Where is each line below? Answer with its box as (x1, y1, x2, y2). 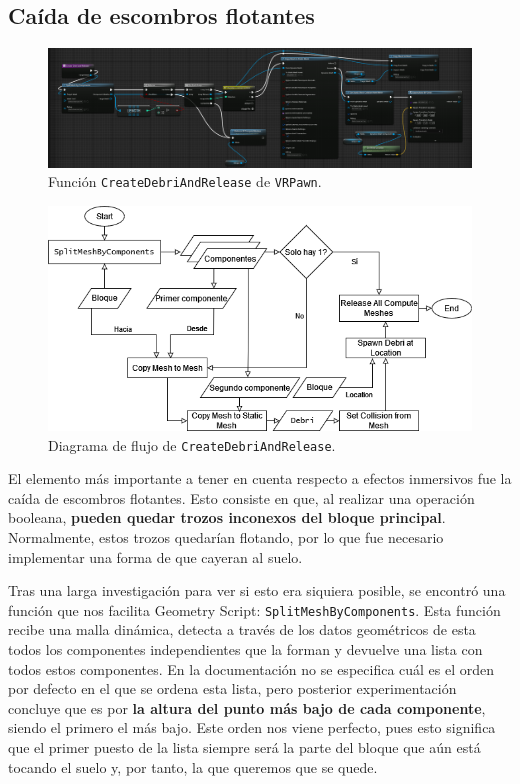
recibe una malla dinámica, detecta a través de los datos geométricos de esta (8, 619, 476, 640)
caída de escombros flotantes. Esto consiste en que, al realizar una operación (8, 487, 475, 508)
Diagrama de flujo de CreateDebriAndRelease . (48, 434, 336, 455)
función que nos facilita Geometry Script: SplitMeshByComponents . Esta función (8, 599, 501, 620)
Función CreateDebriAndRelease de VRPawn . (48, 171, 322, 192)
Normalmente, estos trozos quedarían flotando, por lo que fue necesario (8, 527, 444, 548)
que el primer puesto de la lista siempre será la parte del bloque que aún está (8, 737, 481, 758)
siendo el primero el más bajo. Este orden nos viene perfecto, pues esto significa (8, 717, 496, 738)
